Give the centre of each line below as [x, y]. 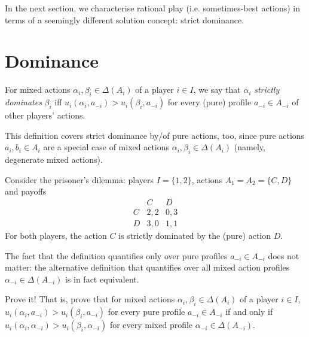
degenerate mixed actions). [54, 160]
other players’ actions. [45, 115]
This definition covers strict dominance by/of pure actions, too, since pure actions [155, 135]
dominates [23, 102]
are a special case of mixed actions [106, 147]
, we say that [217, 89]
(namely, [250, 147]
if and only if [249, 312]
